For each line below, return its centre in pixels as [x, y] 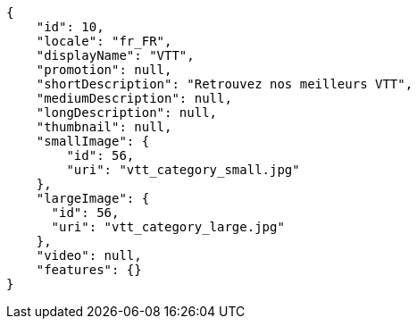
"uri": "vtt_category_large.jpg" [168, 227]
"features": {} [89, 270]
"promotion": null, [104, 70]
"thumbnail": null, [104, 127]
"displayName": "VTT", [115, 55]
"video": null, [89, 255]
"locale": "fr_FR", [104, 41]
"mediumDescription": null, [134, 98]
